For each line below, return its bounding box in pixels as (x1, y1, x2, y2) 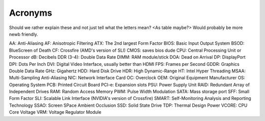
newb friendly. (9, 31, 38, 37)
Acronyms (9, 7, 53, 18)
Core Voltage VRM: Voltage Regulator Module (9, 109, 102, 115)
